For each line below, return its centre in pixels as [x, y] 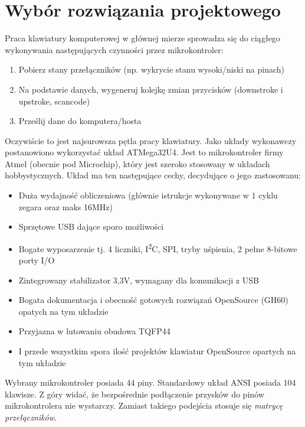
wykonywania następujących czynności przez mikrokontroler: [114, 49]
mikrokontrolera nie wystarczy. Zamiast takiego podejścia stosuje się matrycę [144, 405]
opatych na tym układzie [63, 311]
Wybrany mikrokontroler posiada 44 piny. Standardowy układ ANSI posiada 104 [150, 382]
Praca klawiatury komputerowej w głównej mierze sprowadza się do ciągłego [142, 38]
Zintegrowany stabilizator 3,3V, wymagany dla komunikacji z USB [139, 280]
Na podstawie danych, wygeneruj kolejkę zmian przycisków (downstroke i [151, 89]
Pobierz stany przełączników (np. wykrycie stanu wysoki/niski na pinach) [152, 69]
